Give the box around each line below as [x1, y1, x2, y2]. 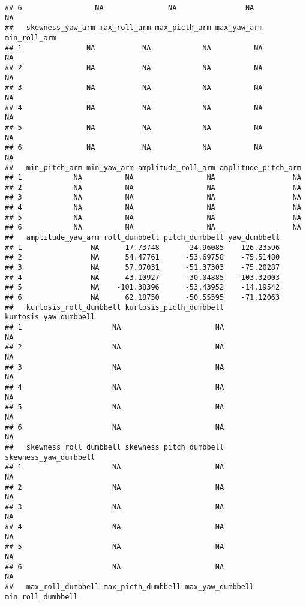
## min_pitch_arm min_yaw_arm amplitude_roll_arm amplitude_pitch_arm [5, 163, 301, 172]
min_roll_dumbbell [5, 592, 78, 601]
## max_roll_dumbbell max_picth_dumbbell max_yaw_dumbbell [5, 583, 254, 592]
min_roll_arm [5, 33, 56, 42]
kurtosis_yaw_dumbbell [5, 313, 95, 322]
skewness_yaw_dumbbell [5, 453, 95, 462]
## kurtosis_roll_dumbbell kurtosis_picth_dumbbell [5, 303, 224, 312]
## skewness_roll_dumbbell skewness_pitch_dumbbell [5, 442, 224, 451]
